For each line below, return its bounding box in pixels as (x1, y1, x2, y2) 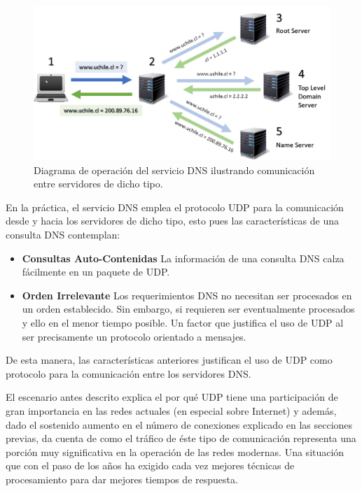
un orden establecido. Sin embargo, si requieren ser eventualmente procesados (22, 301, 355, 316)
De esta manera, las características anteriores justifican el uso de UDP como (6, 353, 333, 367)
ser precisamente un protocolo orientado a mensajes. (22, 329, 246, 343)
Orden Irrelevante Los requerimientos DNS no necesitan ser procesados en (22, 287, 352, 302)
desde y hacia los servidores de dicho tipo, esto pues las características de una (6, 213, 340, 228)
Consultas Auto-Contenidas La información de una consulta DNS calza (22, 250, 344, 265)
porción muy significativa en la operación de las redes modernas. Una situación (6, 444, 344, 459)
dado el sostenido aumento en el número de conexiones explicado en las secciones (6, 417, 353, 432)
